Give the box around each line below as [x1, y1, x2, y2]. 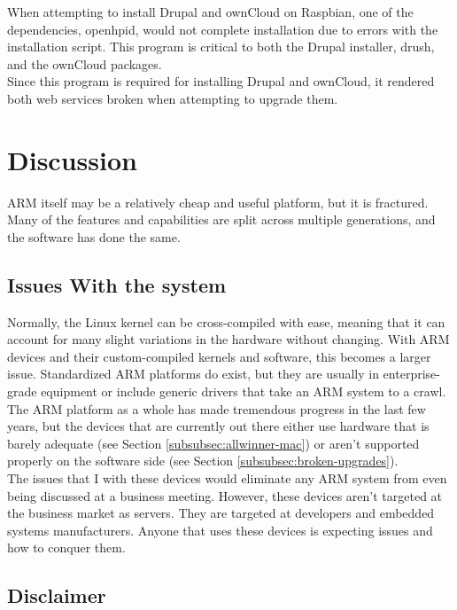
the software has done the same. [7, 227, 181, 246]
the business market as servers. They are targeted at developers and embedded [7, 504, 435, 522]
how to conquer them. [7, 538, 126, 557]
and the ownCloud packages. [7, 54, 162, 73]
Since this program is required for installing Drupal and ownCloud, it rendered [7, 72, 435, 90]
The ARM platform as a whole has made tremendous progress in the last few [7, 399, 426, 418]
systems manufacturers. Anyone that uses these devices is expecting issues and [7, 520, 433, 539]
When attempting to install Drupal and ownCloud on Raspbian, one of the [7, 3, 414, 20]
